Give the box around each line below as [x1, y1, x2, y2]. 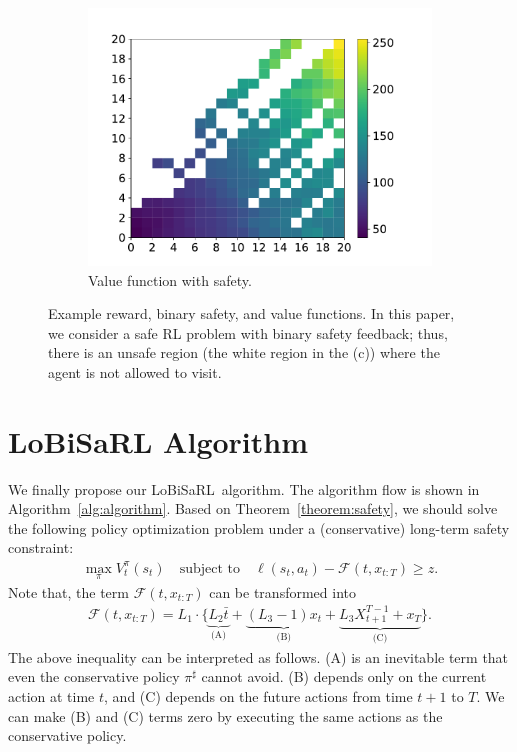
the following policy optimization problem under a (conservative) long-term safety [8, 517, 510, 538]
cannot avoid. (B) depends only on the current [201, 666, 487, 687]
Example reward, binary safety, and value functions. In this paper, [48, 303, 455, 324]
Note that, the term [8, 581, 129, 602]
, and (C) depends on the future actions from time [104, 686, 413, 707]
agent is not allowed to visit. [48, 361, 222, 382]
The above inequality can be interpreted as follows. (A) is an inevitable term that [8, 646, 509, 667]
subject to [179, 561, 241, 576]
